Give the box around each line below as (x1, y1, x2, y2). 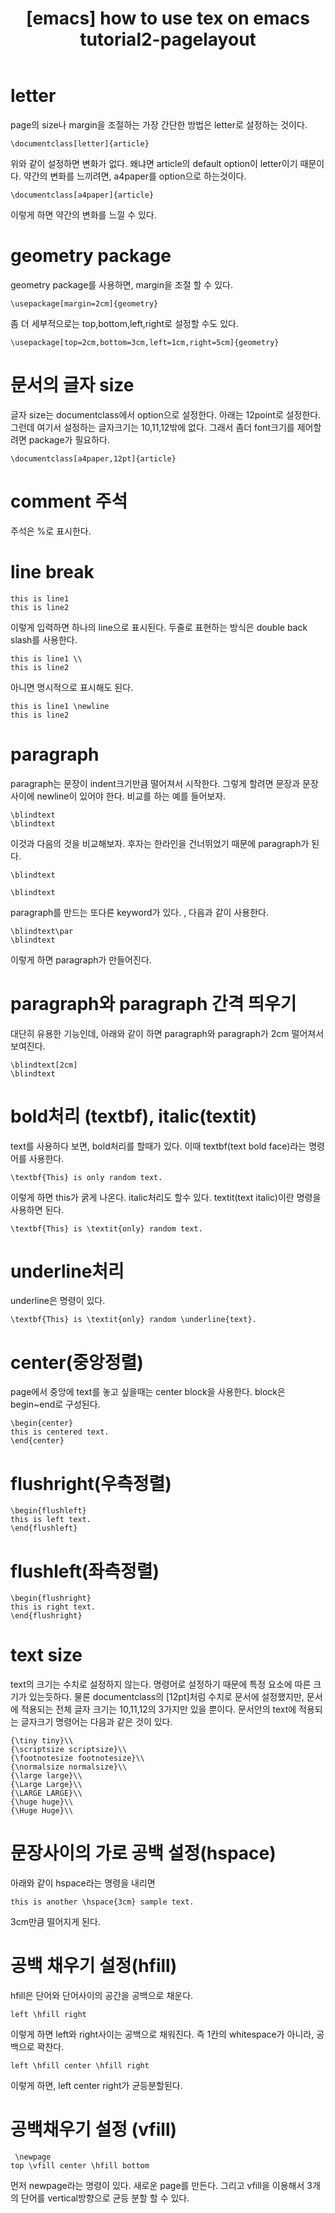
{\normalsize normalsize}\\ (10, 1762, 128, 1772)
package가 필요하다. (28, 433, 110, 446)
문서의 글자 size (10, 374, 135, 397)
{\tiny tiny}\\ (10, 1736, 74, 1746)
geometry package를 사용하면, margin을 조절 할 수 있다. (10, 278, 233, 291)
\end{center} (10, 1436, 65, 1446)
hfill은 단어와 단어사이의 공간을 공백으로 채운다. (10, 1990, 194, 2002)
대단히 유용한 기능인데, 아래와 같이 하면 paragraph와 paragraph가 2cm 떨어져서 (10, 1027, 325, 1039)
